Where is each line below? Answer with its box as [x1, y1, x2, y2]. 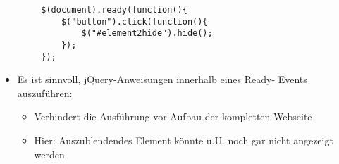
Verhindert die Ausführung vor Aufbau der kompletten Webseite [34, 109, 312, 124]
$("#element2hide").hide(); [81, 28, 213, 39]
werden [34, 146, 65, 161]
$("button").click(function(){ [61, 16, 208, 27]
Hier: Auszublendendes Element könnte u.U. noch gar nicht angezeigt [34, 133, 333, 148]
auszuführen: [17, 85, 73, 100]
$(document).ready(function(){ [41, 5, 187, 15]
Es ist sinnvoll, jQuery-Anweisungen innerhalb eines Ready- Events [17, 72, 307, 87]
